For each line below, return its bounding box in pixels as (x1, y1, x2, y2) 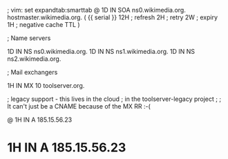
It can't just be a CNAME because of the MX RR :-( (7, 102, 151, 110)
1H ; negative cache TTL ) (7, 21, 81, 28)
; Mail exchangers (7, 68, 58, 76)
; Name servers (7, 34, 51, 42)
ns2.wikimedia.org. (7, 55, 61, 63)
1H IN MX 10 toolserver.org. (7, 82, 85, 89)
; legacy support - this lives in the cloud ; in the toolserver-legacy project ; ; (7, 95, 222, 103)
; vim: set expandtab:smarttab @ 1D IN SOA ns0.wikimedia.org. (7, 6, 187, 14)
